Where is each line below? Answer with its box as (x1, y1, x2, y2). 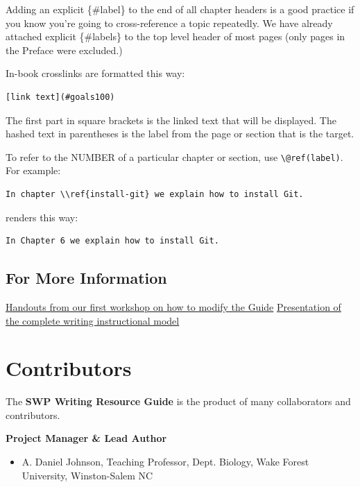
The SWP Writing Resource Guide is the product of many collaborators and (6, 394, 351, 409)
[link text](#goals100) (6, 92, 115, 102)
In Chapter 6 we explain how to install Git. (6, 236, 219, 246)
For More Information (6, 267, 167, 289)
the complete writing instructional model (6, 313, 180, 327)
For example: (6, 163, 61, 178)
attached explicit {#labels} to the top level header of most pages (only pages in (6, 29, 345, 44)
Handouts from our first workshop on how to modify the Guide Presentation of (6, 299, 341, 314)
